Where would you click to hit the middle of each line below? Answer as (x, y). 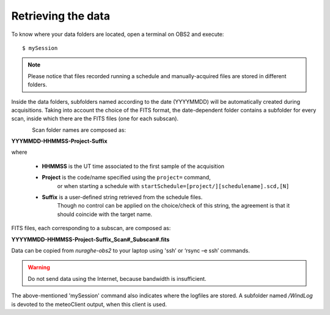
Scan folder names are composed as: (79, 130)
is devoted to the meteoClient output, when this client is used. (89, 304)
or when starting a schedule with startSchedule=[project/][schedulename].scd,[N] (173, 186)
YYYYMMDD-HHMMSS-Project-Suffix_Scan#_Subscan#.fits (90, 239)
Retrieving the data (61, 16)
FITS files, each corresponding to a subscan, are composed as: (91, 228)
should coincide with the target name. (105, 214)
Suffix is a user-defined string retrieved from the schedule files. (122, 197)
